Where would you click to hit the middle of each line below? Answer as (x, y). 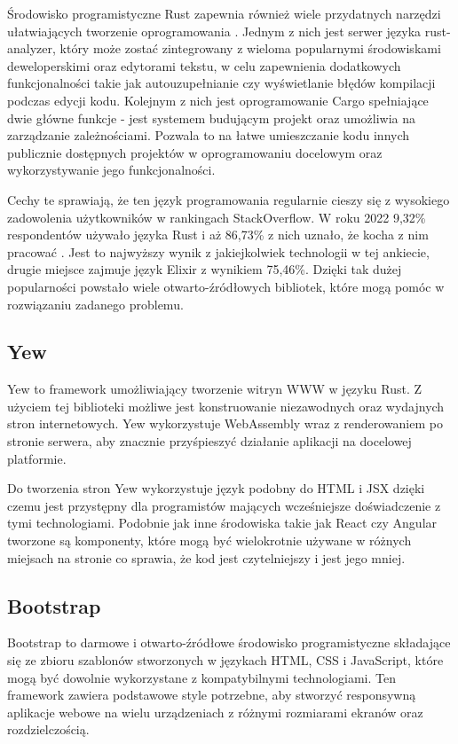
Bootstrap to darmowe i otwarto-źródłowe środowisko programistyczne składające (229, 642)
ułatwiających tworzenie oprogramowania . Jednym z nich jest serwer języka (214, 31)
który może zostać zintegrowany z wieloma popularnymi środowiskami (250, 48)
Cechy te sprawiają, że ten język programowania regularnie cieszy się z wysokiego (229, 199)
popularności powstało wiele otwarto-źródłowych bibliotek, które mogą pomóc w (226, 286)
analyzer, (32, 48)
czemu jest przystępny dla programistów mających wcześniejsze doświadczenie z (224, 505)
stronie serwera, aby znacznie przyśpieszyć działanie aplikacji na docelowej (209, 441)
